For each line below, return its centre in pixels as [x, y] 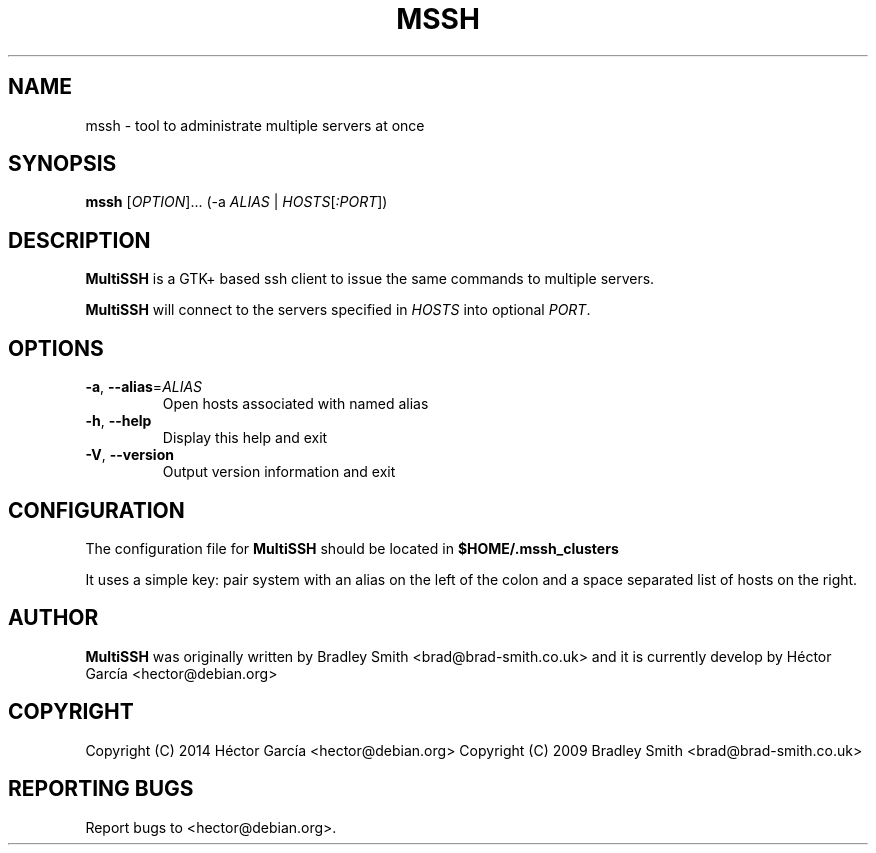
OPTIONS [56, 348]
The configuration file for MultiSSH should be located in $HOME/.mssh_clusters [352, 548]
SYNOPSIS [62, 164]
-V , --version [129, 455]
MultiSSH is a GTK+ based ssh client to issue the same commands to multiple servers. [370, 279]
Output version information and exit [279, 472]
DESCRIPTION [79, 240]
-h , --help [118, 421]
